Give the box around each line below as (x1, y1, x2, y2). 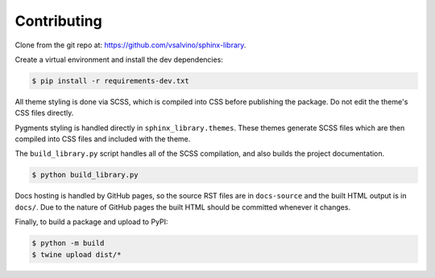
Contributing (14, 12, 102, 30)
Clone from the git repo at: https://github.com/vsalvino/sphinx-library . (14, 40, 246, 50)
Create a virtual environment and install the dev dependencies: (14, 55, 223, 64)
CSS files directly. (14, 108, 74, 118)
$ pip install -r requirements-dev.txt (31, 76, 189, 85)
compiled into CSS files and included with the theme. (14, 134, 191, 144)
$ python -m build (31, 239, 105, 248)
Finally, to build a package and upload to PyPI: (14, 217, 168, 227)
